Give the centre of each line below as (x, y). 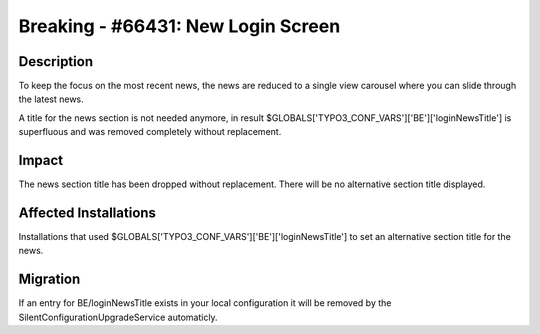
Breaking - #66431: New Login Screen (179, 26)
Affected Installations (87, 212)
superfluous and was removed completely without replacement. (150, 132)
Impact (41, 160)
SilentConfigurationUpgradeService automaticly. (118, 317)
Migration (49, 279)
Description (56, 61)
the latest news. (51, 99)
